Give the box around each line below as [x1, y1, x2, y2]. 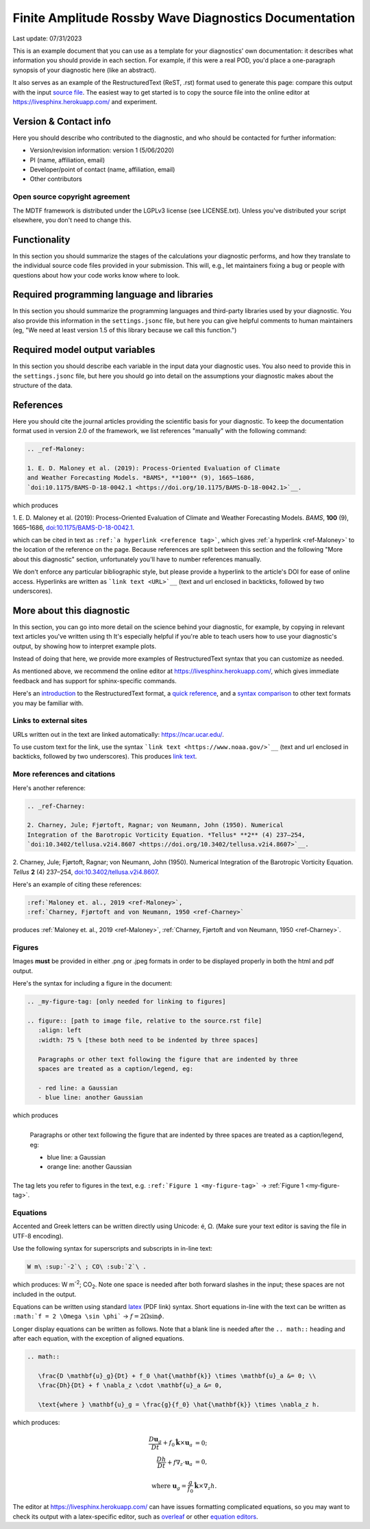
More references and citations [12, 770, 116, 779]
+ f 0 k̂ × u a [162, 1439, 193, 1449]
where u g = [151, 1482, 187, 1491]
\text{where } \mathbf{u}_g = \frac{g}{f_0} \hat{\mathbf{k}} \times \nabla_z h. [38, 1401, 320, 1408]
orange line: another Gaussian [47, 1162, 132, 1171]
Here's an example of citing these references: [12, 880, 142, 888]
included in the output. [12, 1290, 77, 1298]
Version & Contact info [12, 115, 111, 127]
